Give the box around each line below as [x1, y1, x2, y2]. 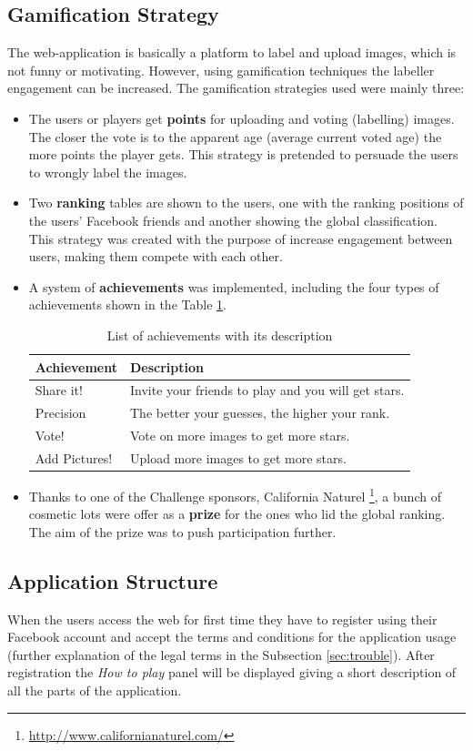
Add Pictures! [35, 448, 113, 467]
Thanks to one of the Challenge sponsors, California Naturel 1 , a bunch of [28, 483, 441, 505]
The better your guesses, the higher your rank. [130, 403, 390, 422]
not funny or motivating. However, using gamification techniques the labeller [7, 60, 435, 79]
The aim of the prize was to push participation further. [28, 522, 337, 541]
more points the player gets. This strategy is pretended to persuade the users [28, 145, 458, 164]
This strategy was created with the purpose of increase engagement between [28, 228, 453, 248]
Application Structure [7, 566, 218, 594]
